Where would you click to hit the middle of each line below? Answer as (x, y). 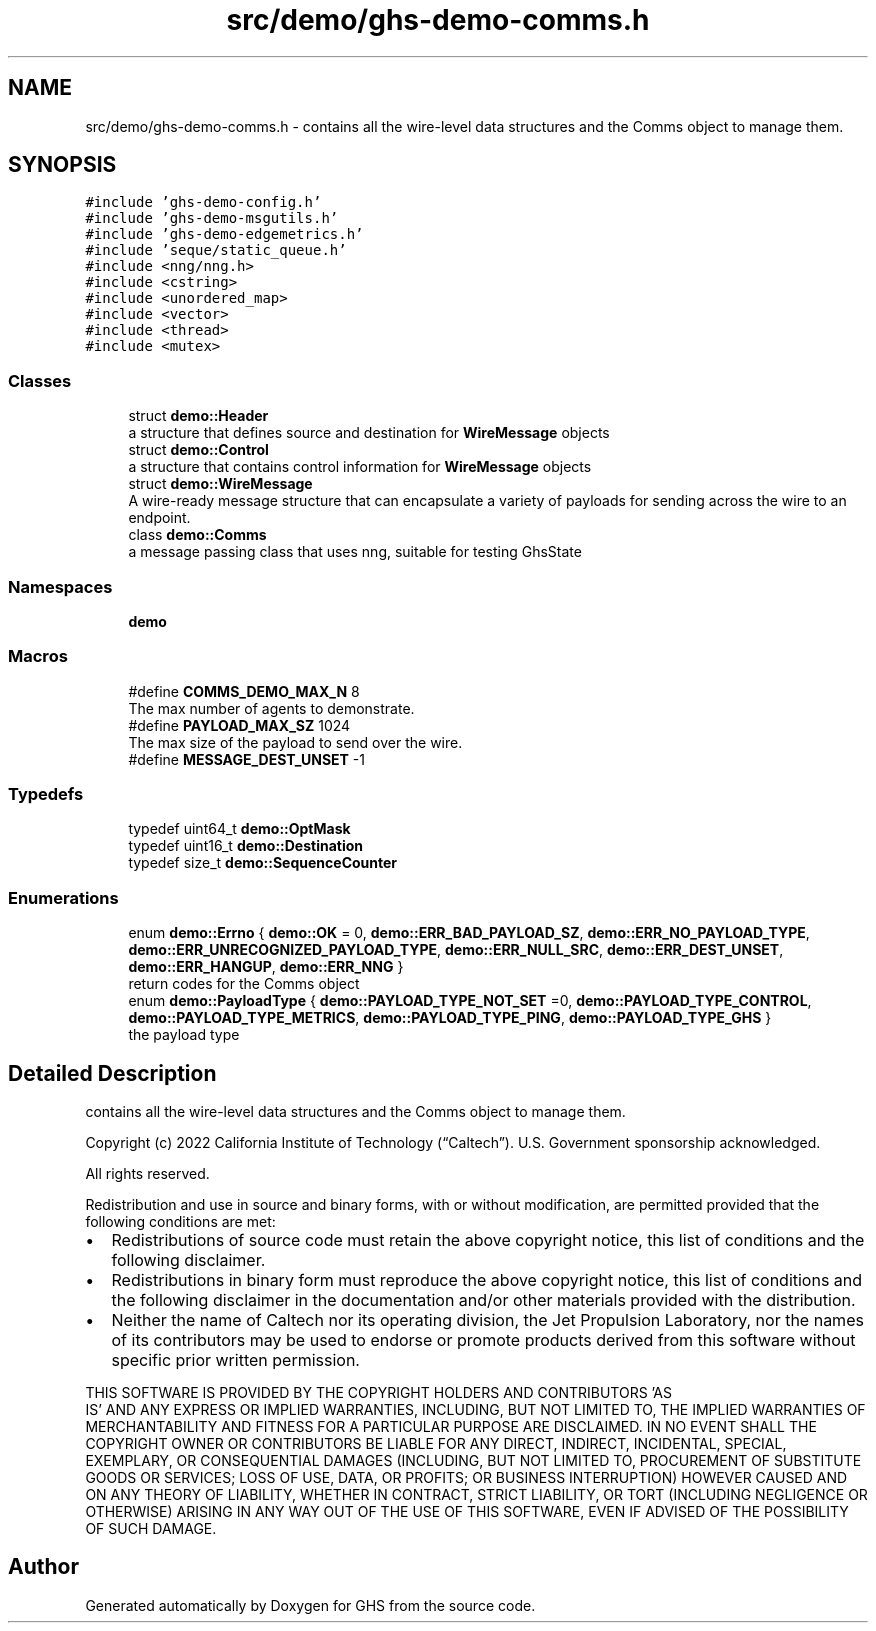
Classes (40, 380)
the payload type (184, 1035)
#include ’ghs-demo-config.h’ (203, 202)
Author (43, 1567)
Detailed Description (112, 1073)
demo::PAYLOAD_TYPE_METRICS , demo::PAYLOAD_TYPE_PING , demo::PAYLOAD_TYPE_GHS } (450, 1018)
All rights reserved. (147, 1174)
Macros (38, 656)
